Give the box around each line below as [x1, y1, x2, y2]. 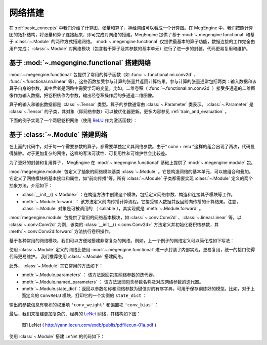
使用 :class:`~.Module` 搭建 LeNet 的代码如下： [9, 333, 105, 339]
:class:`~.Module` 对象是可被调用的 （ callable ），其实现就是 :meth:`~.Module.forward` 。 [21, 206, 204, 211]
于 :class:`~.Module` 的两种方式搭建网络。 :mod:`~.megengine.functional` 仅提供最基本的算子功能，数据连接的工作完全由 [9, 39, 255, 45]
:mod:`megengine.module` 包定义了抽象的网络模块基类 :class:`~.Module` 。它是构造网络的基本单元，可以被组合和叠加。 [9, 169, 253, 174]
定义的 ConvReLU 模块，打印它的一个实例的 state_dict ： [25, 292, 147, 298]
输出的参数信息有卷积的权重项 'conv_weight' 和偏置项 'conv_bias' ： [9, 301, 159, 307]
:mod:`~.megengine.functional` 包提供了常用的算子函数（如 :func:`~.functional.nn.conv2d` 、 [9, 71, 198, 77]
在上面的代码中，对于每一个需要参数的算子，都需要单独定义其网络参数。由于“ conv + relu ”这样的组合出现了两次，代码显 [9, 143, 255, 149]
